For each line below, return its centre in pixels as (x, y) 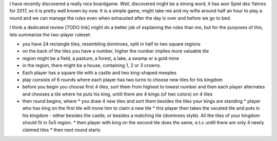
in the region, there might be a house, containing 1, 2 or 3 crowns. (92, 65)
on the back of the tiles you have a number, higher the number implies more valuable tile (116, 51)
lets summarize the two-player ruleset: (50, 34)
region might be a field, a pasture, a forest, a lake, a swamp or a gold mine (101, 58)
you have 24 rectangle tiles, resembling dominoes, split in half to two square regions (112, 44)
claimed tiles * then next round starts (61, 130)
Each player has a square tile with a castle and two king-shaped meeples (100, 73)
